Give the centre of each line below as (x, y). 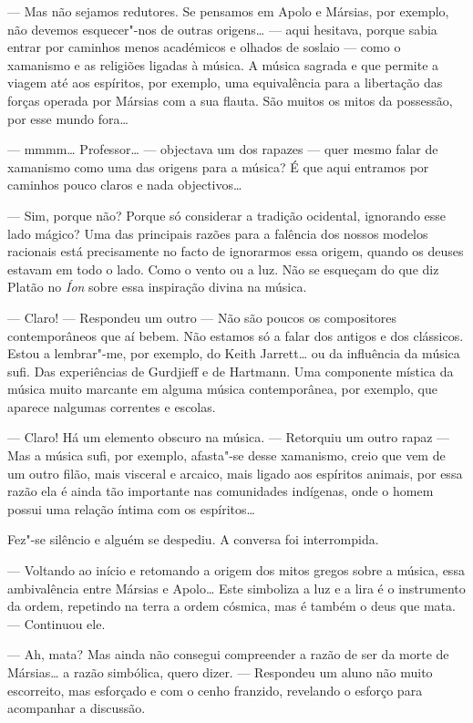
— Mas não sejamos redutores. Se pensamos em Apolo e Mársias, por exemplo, (228, 11)
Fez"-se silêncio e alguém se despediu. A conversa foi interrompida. (193, 539)
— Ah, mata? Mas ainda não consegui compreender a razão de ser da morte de (228, 654)
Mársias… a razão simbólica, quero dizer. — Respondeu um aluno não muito (220, 672)
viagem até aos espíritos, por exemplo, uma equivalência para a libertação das (225, 83)
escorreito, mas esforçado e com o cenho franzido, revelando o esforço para (215, 690)
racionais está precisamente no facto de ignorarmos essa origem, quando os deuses (236, 251)
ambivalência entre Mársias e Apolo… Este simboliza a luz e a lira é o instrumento (236, 588)
